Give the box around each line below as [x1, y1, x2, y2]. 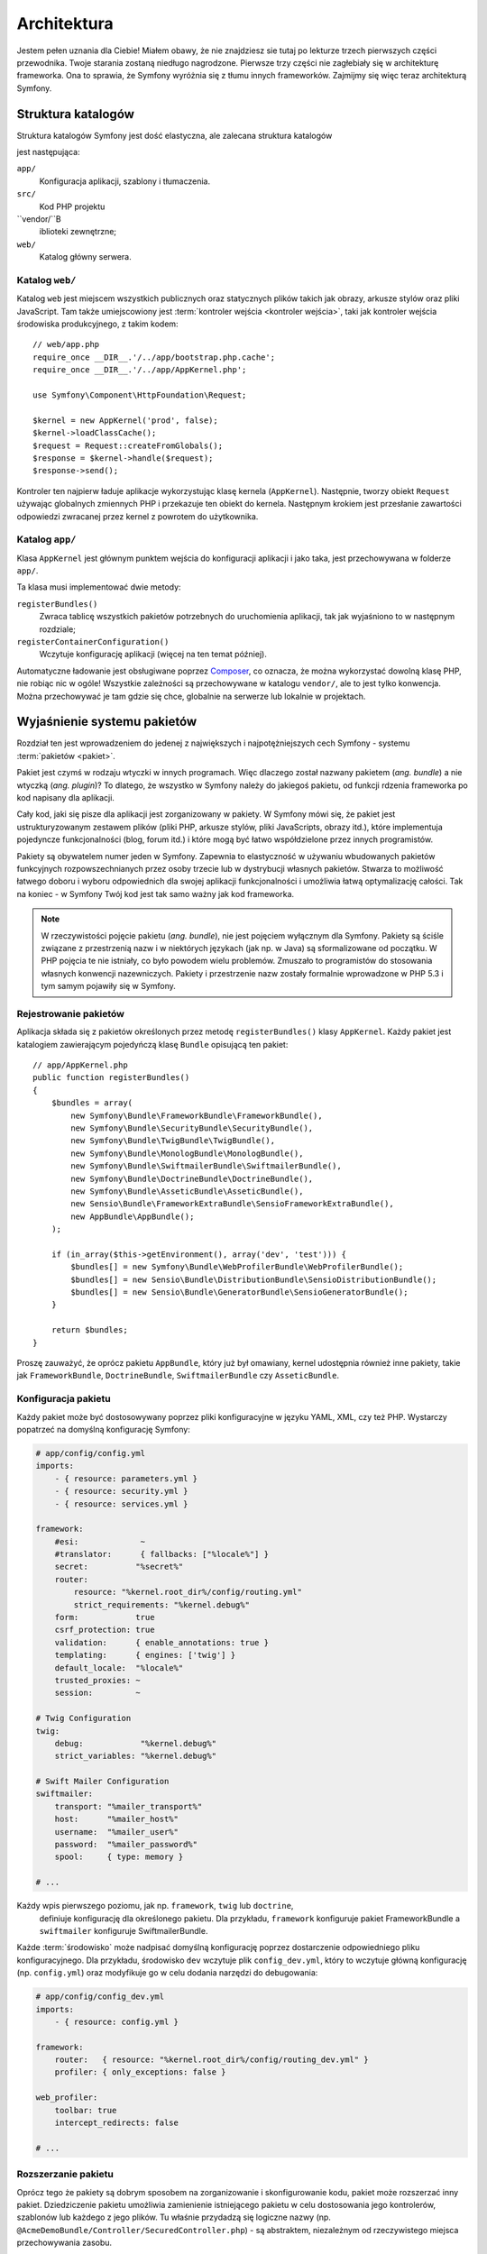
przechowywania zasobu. [16, 2237, 113, 2249]
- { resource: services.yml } [54, 1498, 188, 1509]
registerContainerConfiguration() [16, 637, 170, 647]
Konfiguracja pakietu [16, 1393, 112, 1406]
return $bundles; [51, 1325, 128, 1335]
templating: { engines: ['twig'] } [54, 1650, 236, 1661]
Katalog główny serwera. [39, 252, 133, 262]
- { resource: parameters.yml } [54, 1473, 198, 1483]
